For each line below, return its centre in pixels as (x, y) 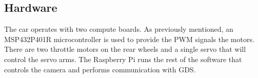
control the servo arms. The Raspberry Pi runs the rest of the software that (123, 59)
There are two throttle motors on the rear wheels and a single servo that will (125, 49)
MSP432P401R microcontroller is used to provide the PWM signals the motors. (129, 39)
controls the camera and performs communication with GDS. (100, 69)
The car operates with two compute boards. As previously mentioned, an (119, 29)
